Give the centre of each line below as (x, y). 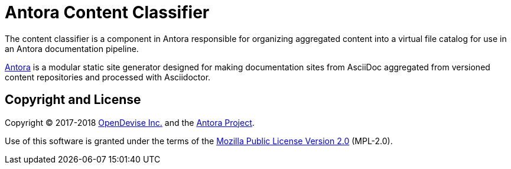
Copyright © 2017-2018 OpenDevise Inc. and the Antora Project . (130, 122)
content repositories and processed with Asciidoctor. (108, 77)
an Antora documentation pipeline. (72, 48)
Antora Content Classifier (107, 12)
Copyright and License (73, 100)
